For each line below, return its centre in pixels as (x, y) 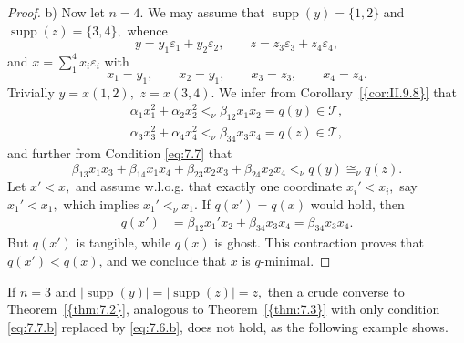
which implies (101, 203)
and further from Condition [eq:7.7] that (120, 152)
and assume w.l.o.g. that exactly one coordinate (209, 186)
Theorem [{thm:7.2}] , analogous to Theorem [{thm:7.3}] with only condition (224, 309)
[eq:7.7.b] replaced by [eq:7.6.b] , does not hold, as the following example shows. (228, 326)
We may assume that (206, 12)
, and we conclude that (163, 260)
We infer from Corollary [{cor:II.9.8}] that (338, 91)
